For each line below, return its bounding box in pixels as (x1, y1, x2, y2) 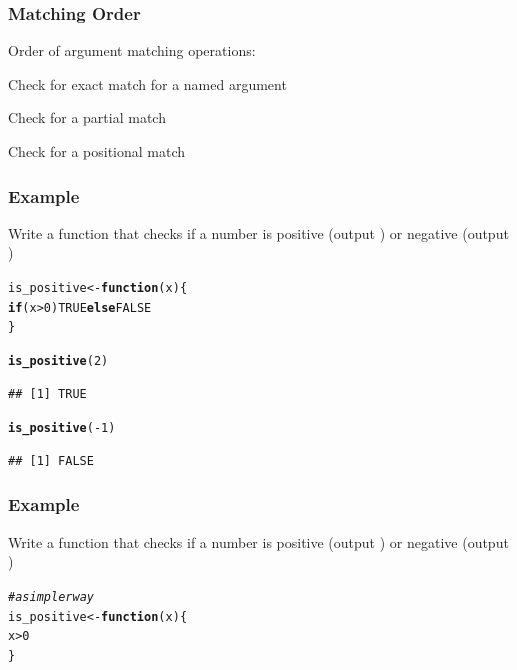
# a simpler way (8, 589, 94, 604)
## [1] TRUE (8, 386, 87, 401)
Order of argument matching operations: (8, 40, 256, 61)
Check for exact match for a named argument (8, 73, 287, 94)
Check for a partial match (8, 107, 166, 128)
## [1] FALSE (8, 453, 94, 468)
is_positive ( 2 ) (8, 353, 109, 368)
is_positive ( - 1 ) (8, 421, 116, 436)
